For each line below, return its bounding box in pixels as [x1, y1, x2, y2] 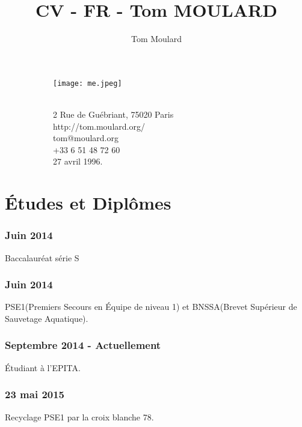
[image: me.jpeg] [53, 79, 122, 88]
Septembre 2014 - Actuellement [5, 338, 161, 353]
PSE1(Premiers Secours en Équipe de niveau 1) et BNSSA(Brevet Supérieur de [5, 300, 297, 313]
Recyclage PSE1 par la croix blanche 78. [5, 410, 154, 423]
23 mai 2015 [5, 387, 65, 402]
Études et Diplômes [5, 190, 171, 215]
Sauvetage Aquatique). [5, 312, 88, 324]
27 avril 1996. [53, 155, 103, 168]
